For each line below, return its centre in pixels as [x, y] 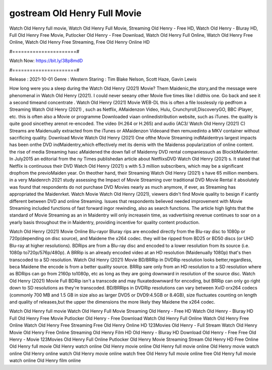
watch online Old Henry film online [45, 360]
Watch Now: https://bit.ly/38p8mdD [46, 61]
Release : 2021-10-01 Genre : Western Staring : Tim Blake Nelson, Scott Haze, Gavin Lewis [103, 79]
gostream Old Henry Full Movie [76, 13]
